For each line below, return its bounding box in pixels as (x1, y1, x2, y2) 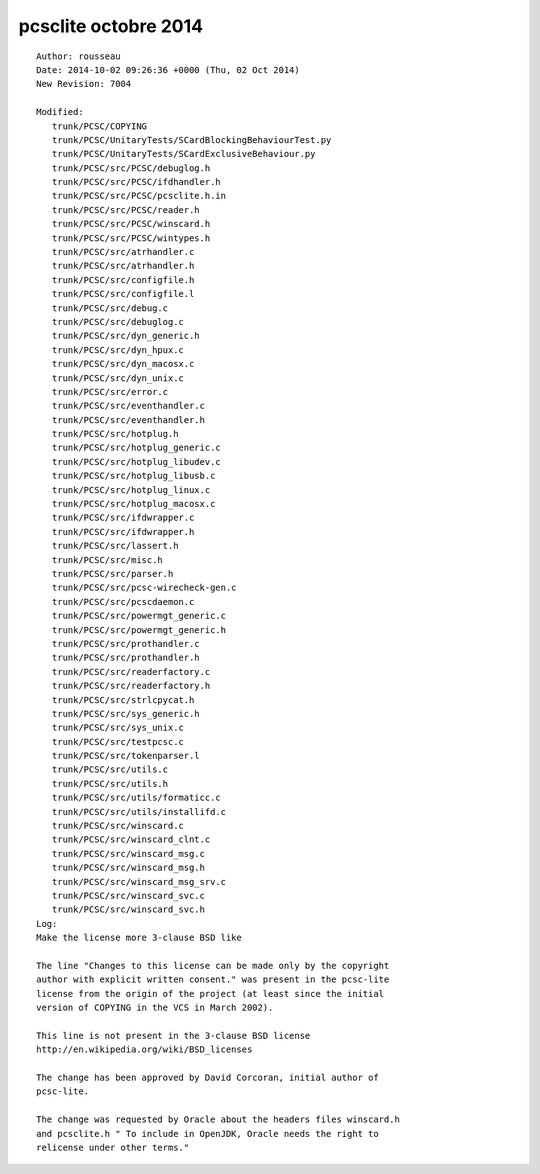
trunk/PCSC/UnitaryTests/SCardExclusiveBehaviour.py (51, 148, 316, 160)
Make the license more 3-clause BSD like (36, 932, 242, 944)
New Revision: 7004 (36, 78, 132, 90)
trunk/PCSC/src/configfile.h (51, 274, 195, 285)
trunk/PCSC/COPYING (51, 120, 148, 132)
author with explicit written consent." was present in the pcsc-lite (36, 974, 390, 985)
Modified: (36, 106, 84, 118)
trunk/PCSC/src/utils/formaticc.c (51, 792, 222, 804)
